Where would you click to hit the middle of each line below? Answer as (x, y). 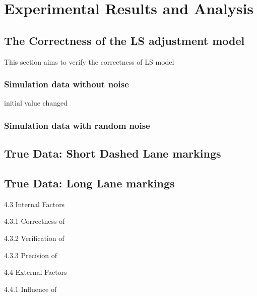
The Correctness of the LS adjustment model (124, 40)
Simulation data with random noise (77, 125)
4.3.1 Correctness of (35, 221)
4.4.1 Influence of (30, 289)
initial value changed (36, 103)
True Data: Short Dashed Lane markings (113, 153)
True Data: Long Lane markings (89, 183)
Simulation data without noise (67, 84)
